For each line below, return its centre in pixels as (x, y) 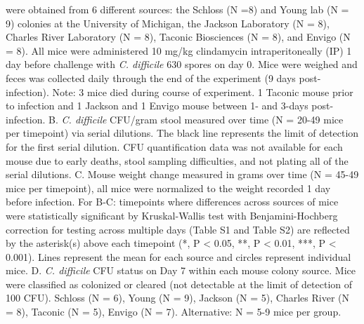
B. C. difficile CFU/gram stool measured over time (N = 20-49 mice (196, 119)
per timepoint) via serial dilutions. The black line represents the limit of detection (182, 133)
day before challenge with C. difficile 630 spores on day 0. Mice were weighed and (182, 64)
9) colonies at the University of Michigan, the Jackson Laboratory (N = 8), (168, 23)
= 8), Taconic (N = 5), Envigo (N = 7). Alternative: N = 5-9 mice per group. (174, 312)
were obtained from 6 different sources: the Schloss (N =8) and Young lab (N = (177, 9)
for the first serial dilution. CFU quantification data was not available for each (174, 146)
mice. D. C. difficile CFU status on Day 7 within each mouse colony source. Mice (181, 270)
